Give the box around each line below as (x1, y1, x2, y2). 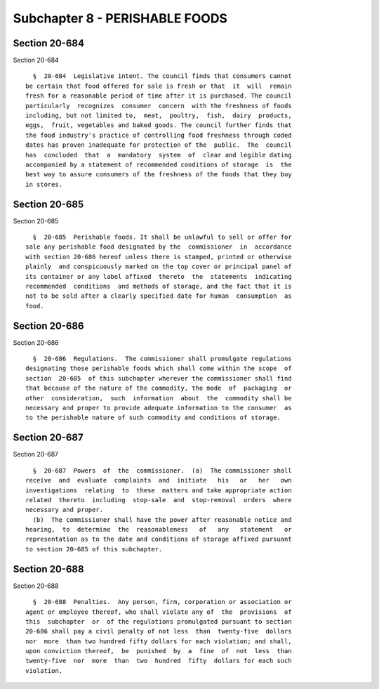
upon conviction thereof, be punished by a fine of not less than (25, 647, 292, 655)
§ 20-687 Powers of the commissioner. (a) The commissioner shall (32, 466, 292, 474)
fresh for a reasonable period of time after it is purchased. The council (25, 92, 292, 100)
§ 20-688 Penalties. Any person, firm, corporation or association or (32, 598, 292, 606)
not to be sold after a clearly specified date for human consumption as (25, 292, 292, 300)
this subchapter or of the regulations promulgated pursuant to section (25, 617, 292, 625)
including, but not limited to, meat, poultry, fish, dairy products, (25, 112, 292, 119)
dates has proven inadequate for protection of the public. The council (25, 141, 292, 149)
